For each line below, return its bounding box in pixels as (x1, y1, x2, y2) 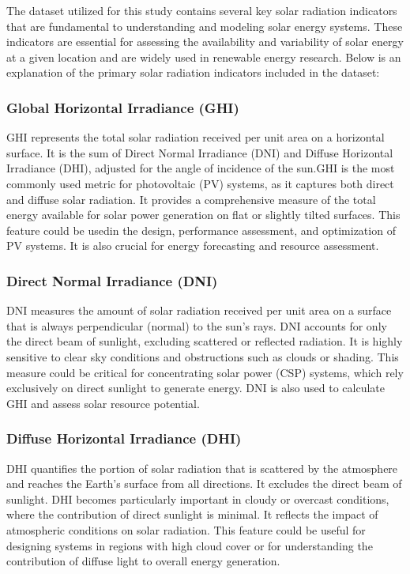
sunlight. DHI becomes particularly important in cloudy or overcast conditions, (6, 490, 389, 507)
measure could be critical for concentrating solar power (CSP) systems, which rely (6, 364, 404, 380)
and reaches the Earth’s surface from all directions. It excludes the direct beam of (6, 475, 402, 492)
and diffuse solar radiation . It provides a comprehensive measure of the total (6, 191, 376, 207)
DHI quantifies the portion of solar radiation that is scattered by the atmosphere (6, 459, 398, 476)
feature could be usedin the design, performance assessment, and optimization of (6, 221, 396, 238)
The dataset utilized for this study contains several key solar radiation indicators (6, 2, 397, 18)
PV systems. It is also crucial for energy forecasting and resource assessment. (6, 237, 379, 254)
